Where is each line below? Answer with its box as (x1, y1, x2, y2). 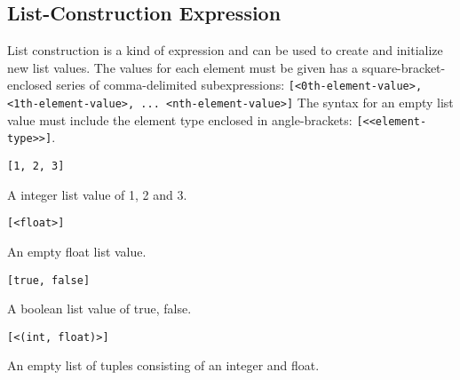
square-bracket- (361, 58, 446, 76)
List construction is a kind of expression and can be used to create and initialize (7, 41, 443, 59)
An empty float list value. (7, 241, 147, 260)
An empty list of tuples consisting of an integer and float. (7, 356, 320, 375)
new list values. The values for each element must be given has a (7, 58, 359, 76)
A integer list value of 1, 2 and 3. (7, 185, 187, 203)
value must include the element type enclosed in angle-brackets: (7, 110, 353, 129)
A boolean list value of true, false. (7, 299, 192, 318)
